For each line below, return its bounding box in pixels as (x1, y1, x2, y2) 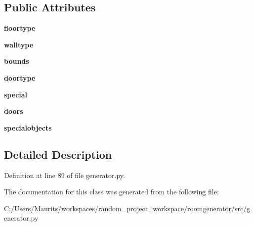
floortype (4, 23, 36, 33)
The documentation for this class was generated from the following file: (4, 186, 219, 197)
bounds (4, 56, 29, 66)
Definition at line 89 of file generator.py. (4, 170, 125, 180)
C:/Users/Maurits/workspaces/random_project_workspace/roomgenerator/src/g (4, 203, 251, 213)
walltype (4, 39, 34, 49)
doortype (4, 72, 36, 83)
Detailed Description (4, 146, 112, 162)
